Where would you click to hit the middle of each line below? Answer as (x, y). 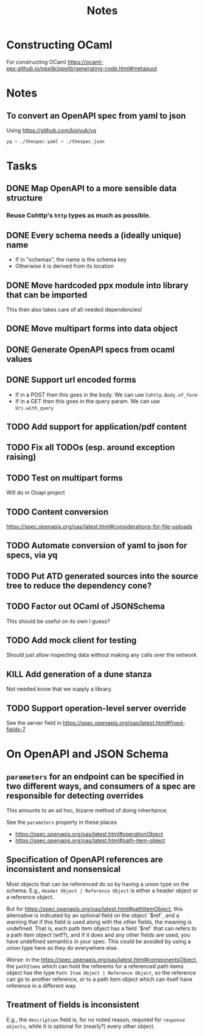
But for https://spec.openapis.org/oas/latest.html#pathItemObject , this (95, 909)
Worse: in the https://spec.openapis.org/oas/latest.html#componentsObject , (102, 960)
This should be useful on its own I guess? (58, 621)
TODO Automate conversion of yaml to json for (97, 546)
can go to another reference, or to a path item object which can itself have (100, 979)
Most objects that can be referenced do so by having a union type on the (98, 884)
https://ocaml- (85, 62)
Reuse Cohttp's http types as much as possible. (79, 216)
